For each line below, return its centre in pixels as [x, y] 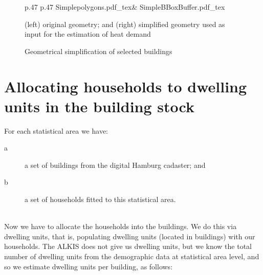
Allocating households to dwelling [126, 86]
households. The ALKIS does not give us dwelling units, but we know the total [128, 246]
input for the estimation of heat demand [88, 34]
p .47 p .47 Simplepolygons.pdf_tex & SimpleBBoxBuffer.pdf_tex [125, 7]
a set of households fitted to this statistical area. [100, 199]
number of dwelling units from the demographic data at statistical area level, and [132, 256]
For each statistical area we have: [56, 130]
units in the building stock [99, 106]
